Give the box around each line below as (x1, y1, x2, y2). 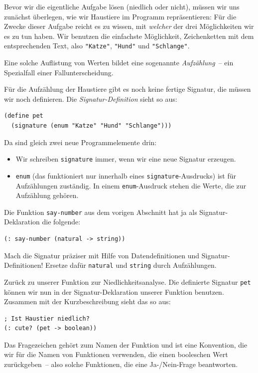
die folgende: (42, 216, 81, 227)
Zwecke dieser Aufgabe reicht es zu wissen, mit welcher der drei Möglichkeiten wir (4, 21, 254, 31)
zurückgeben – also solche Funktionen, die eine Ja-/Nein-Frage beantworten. (4, 359, 238, 370)
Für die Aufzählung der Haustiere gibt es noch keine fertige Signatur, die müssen (4, 84, 251, 94)
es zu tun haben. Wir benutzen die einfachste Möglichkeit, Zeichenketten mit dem (4, 30, 254, 41)
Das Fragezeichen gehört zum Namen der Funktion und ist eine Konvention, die (4, 339, 248, 350)
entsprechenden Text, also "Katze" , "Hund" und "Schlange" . (4, 40, 190, 51)
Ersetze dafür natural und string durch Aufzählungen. (45, 260, 217, 270)
